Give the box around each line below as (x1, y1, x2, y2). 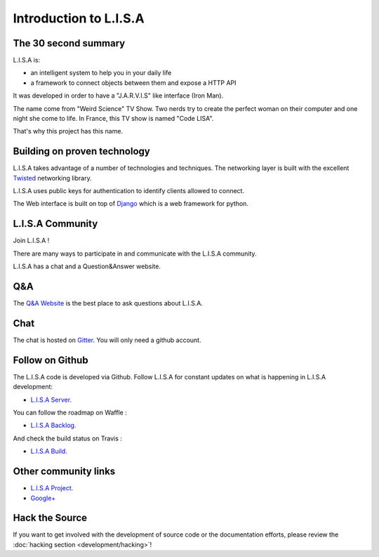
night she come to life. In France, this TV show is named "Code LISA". (13, 114, 214, 123)
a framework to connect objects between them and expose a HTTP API (30, 78, 237, 87)
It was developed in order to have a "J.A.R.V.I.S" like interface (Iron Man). (13, 91, 224, 100)
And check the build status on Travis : (13, 434, 123, 443)
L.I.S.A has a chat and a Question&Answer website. (13, 262, 161, 270)
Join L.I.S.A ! (13, 236, 50, 245)
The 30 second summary (13, 37, 126, 49)
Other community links (13, 466, 116, 478)
